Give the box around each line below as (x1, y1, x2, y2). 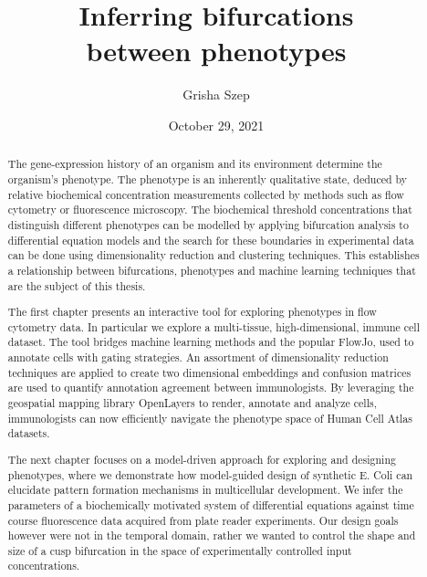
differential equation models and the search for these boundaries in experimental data (7, 232, 414, 247)
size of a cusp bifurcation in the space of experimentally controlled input (7, 542, 352, 558)
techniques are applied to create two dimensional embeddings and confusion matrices (7, 364, 411, 380)
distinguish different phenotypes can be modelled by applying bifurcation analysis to (7, 216, 409, 232)
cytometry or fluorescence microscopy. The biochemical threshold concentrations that (7, 202, 412, 217)
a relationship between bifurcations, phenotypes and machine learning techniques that (7, 262, 416, 278)
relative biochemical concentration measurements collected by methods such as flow (7, 186, 404, 202)
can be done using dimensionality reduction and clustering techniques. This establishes (7, 247, 420, 263)
